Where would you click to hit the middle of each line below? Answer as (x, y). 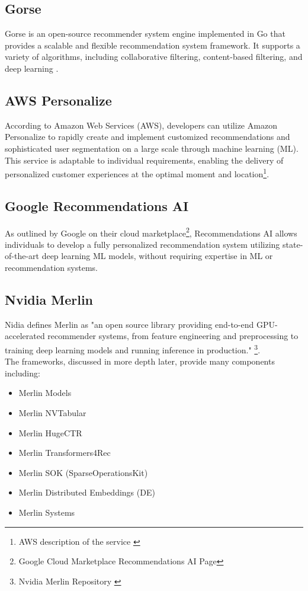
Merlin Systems (47, 512)
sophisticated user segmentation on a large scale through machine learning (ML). (152, 148)
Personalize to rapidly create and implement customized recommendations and (147, 137)
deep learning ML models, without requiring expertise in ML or (157, 256)
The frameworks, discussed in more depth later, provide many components (140, 361)
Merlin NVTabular (52, 413)
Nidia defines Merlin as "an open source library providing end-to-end (129, 324)
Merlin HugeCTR (50, 432)
